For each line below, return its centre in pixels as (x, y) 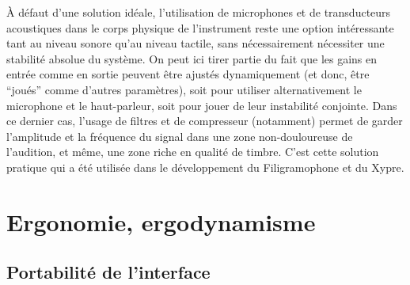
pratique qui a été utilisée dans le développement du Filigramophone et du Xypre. (205, 167)
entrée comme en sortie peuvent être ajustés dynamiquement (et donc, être (188, 74)
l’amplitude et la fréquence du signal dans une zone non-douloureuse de (180, 136)
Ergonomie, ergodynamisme (161, 221)
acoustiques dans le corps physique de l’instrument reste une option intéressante (200, 27)
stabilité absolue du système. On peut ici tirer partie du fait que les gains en (192, 58)
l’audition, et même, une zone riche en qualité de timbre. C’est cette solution (193, 152)
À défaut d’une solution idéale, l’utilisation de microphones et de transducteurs (199, 12)
